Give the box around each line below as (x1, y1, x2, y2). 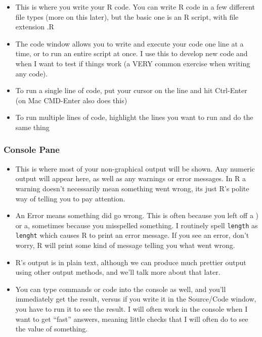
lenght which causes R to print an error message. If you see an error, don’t (15, 230, 249, 240)
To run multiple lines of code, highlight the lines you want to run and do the (15, 112, 253, 122)
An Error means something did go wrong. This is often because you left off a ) (15, 210, 259, 221)
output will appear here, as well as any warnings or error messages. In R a (15, 173, 246, 184)
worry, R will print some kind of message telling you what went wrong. (15, 240, 235, 250)
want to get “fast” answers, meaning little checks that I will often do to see (15, 313, 248, 324)
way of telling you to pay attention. (15, 193, 125, 203)
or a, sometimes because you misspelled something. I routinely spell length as (15, 220, 258, 230)
